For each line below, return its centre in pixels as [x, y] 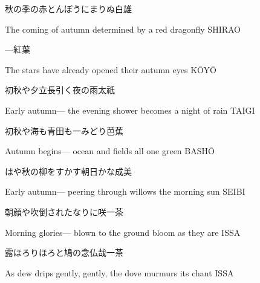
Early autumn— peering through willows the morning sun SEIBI [125, 191]
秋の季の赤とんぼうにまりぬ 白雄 [68, 8]
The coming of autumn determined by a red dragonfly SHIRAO [123, 29]
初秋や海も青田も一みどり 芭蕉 [64, 130]
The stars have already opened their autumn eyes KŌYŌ [111, 69]
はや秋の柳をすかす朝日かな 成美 [68, 171]
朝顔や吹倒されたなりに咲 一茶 [64, 211]
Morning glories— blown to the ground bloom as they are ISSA [123, 232]
